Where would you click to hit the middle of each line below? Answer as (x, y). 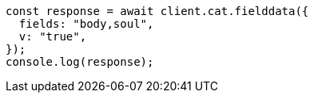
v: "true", (53, 36)
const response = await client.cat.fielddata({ (157, 11)
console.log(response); (80, 62)
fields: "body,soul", (86, 24)
